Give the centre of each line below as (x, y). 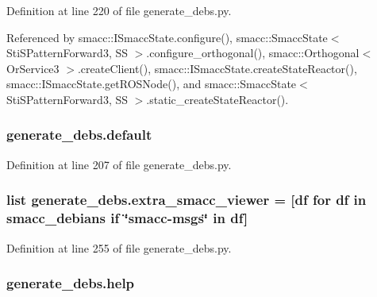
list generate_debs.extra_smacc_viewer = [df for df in (187, 200)
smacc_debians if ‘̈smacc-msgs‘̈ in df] (127, 218)
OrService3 (33, 68)
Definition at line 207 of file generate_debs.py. (119, 164)
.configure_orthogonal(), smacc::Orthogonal (253, 53)
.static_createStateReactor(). (217, 99)
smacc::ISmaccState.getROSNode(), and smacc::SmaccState (152, 84)
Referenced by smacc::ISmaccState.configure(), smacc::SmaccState (167, 37)
